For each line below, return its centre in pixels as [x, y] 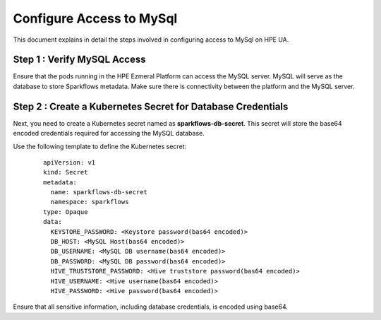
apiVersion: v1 [69, 162]
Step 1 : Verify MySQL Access [79, 60]
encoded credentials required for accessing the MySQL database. [109, 134]
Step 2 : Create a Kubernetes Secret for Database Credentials [151, 106]
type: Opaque [66, 212]
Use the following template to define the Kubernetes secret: [100, 146]
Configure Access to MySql [95, 18]
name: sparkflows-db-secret [99, 192]
